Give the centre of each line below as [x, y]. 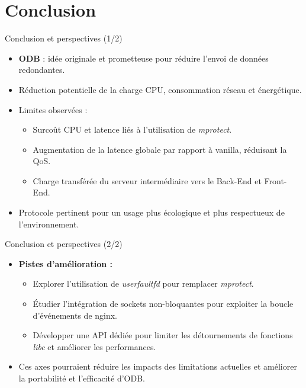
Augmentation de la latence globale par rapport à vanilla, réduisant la [160, 149]
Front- [276, 180]
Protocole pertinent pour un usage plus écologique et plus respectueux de [152, 212]
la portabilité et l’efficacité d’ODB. [82, 378]
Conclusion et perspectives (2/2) [64, 244]
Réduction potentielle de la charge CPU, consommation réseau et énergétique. [160, 89]
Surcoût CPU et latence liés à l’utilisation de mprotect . [132, 129]
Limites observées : [53, 109]
